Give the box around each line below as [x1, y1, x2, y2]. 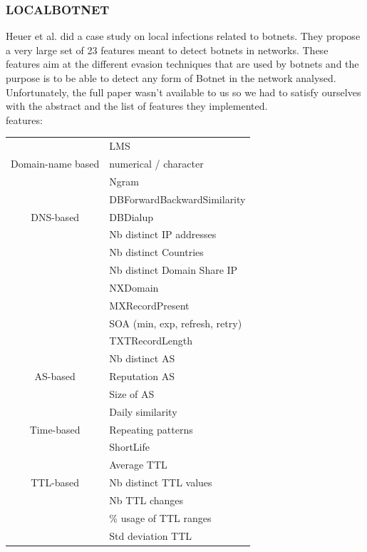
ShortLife [109, 439, 150, 454]
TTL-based [31, 475, 80, 490]
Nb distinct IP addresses [109, 227, 217, 242]
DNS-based [31, 209, 80, 224]
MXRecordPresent [109, 297, 190, 312]
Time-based [29, 421, 81, 436]
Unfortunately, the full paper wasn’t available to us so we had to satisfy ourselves [6, 84, 361, 99]
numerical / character [109, 155, 204, 170]
